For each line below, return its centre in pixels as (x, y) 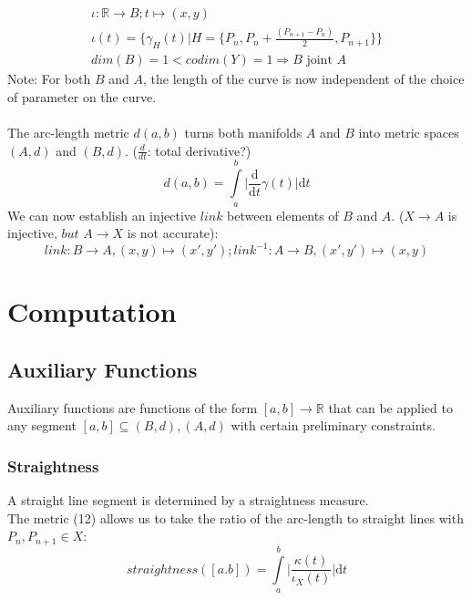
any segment (42, 425)
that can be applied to (390, 407)
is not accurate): (173, 233)
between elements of (283, 215)
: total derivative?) (199, 150)
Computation (92, 311)
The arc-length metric (68, 132)
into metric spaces (409, 132)
